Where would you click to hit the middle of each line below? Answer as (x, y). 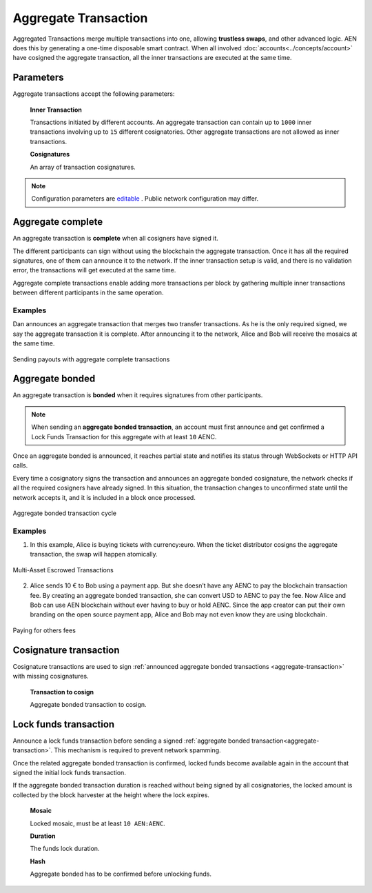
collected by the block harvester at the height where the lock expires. (111, 795)
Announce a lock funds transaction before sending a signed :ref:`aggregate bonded (132, 741)
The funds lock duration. (65, 849)
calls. (20, 465)
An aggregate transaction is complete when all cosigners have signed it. (115, 239)
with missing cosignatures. (51, 676)
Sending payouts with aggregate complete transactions (91, 359)
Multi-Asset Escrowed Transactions (63, 570)
